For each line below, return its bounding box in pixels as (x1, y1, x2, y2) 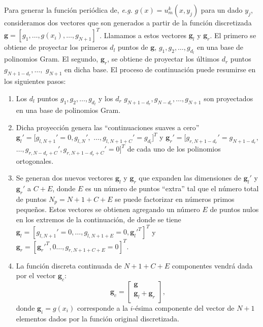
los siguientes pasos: (4, 76, 66, 86)
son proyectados (204, 93, 253, 103)
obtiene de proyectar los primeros (4, 42, 108, 52)
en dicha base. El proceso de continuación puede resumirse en (64, 64, 256, 75)
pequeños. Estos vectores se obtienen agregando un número (16, 204, 200, 215)
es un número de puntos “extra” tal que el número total (85, 183, 259, 194)
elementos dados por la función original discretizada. (16, 313, 179, 323)
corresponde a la (77, 302, 128, 313)
